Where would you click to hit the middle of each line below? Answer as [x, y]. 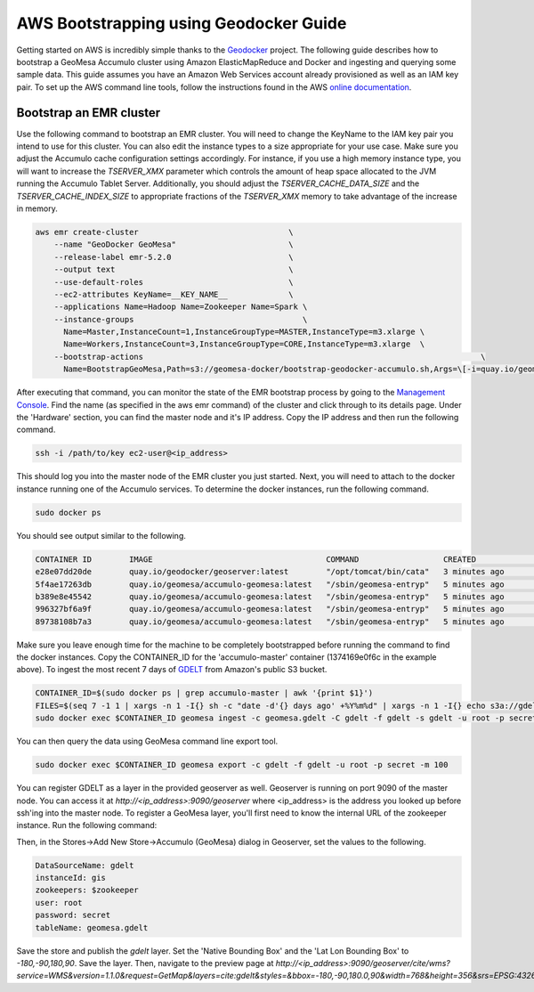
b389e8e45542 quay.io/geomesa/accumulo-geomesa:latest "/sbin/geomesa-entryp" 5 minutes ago [270, 596]
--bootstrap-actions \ [270, 357]
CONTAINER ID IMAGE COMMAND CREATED [255, 559]
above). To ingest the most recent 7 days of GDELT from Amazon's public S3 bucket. [172, 670]
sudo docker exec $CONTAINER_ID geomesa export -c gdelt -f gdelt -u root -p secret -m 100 [242, 765]
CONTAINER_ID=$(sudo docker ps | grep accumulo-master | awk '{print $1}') [204, 693]
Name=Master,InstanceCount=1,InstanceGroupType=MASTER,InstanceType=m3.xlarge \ [244, 332]
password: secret [73, 915]
